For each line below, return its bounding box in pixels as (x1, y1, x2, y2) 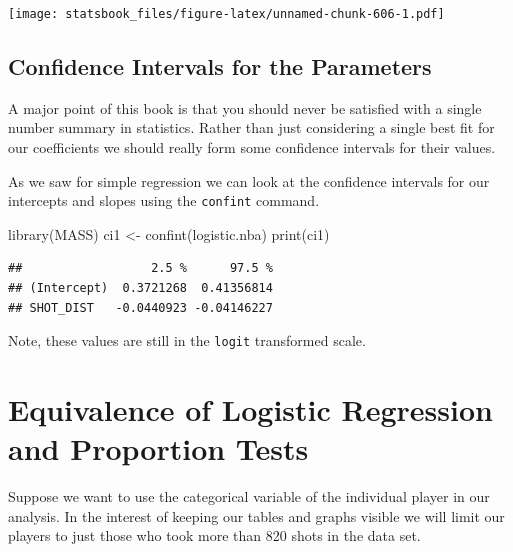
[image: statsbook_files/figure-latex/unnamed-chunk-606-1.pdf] (8, 7, 445, 21)
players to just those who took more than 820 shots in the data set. (8, 525, 421, 546)
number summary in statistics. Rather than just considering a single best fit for (8, 117, 495, 138)
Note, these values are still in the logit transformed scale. (8, 330, 366, 351)
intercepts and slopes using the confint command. (8, 190, 320, 211)
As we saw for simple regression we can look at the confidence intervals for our (8, 170, 490, 191)
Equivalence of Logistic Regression (8, 389, 493, 430)
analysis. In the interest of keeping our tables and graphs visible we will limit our (8, 505, 505, 526)
